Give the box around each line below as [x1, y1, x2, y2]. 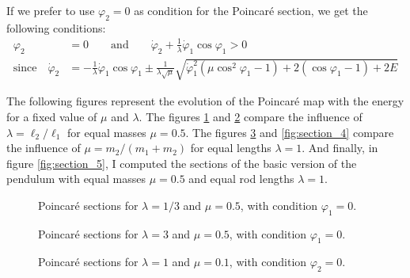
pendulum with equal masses [6, 170, 146, 187]
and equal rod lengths [188, 170, 294, 187]
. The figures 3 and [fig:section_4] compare [185, 124, 394, 140]
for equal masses [67, 124, 146, 140]
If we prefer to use [6, 2, 95, 18]
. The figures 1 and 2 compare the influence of [139, 108, 363, 124]
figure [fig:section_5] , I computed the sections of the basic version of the [6, 154, 357, 171]
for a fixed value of [6, 108, 97, 124]
